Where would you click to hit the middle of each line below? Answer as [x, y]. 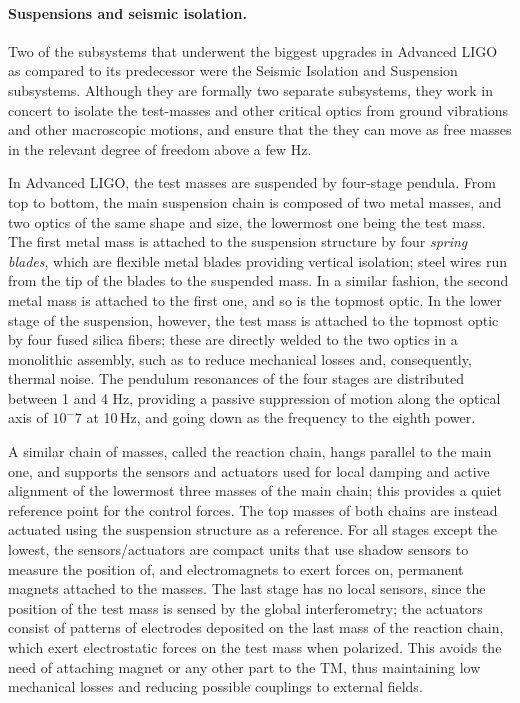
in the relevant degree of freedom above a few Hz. [160, 148]
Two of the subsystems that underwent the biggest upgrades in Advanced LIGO [253, 50]
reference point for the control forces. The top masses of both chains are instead [253, 509]
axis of [28, 417]
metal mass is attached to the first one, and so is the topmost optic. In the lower [255, 299]
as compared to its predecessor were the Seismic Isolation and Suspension [233, 70]
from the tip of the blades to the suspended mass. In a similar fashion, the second [258, 280]
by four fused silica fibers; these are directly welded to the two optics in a [233, 339]
